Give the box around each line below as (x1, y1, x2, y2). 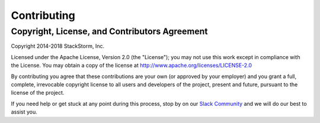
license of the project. (11, 89, 65, 96)
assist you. (11, 108, 38, 115)
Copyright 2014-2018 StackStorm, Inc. (11, 43, 105, 50)
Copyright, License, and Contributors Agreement (11, 26, 208, 37)
